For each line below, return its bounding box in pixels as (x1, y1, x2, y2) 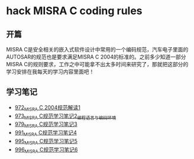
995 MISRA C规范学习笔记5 (14, 138, 78, 146)
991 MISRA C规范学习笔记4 (14, 129, 77, 137)
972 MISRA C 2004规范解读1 (14, 103, 81, 112)
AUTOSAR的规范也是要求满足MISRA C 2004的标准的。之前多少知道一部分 (6, 53, 186, 60)
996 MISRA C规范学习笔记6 (14, 146, 78, 154)
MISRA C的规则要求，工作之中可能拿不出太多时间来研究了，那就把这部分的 (6, 61, 189, 67)
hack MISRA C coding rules (6, 4, 143, 18)
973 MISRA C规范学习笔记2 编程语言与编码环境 (14, 112, 117, 121)
